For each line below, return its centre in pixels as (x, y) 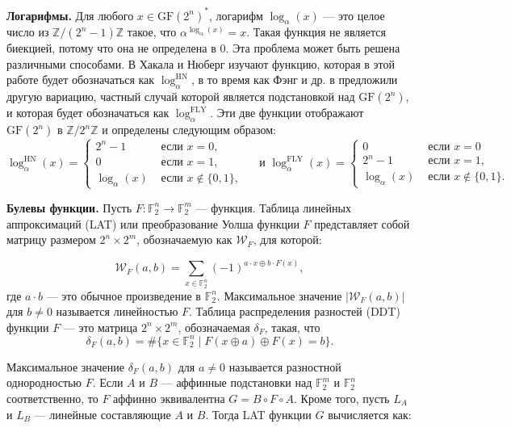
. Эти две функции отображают (287, 113)
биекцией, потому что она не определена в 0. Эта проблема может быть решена (203, 48)
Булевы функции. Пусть (69, 207)
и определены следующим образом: (189, 130)
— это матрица (101, 327)
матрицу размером (51, 239)
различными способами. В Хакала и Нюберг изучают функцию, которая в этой (201, 63)
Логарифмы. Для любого (70, 15)
